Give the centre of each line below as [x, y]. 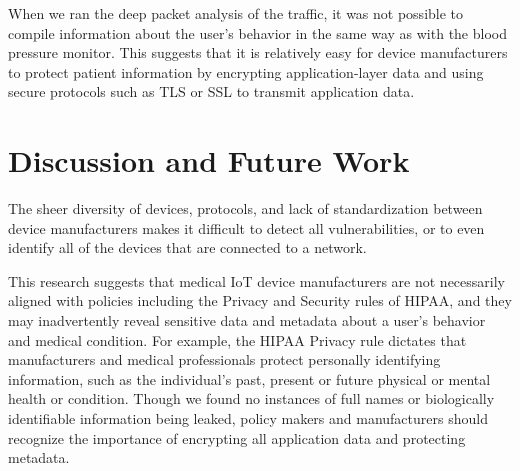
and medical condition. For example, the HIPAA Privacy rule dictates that [237, 339]
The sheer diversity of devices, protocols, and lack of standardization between [245, 208]
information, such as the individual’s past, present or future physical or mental [249, 378]
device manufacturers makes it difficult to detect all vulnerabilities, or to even [246, 227]
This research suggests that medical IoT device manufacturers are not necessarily [256, 280]
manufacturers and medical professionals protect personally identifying [224, 359]
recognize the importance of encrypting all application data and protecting [237, 437]
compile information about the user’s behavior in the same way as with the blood [257, 32]
